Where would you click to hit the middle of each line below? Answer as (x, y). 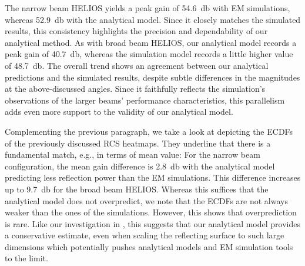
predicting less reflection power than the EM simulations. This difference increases (153, 177)
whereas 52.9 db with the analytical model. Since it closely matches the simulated (153, 19)
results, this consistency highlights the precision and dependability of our (136, 31)
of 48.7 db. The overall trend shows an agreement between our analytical (137, 65)
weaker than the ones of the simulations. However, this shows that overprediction (151, 212)
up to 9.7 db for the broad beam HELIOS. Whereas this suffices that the (137, 189)
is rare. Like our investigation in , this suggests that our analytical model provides (152, 223)
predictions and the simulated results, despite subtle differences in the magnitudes (152, 77)
